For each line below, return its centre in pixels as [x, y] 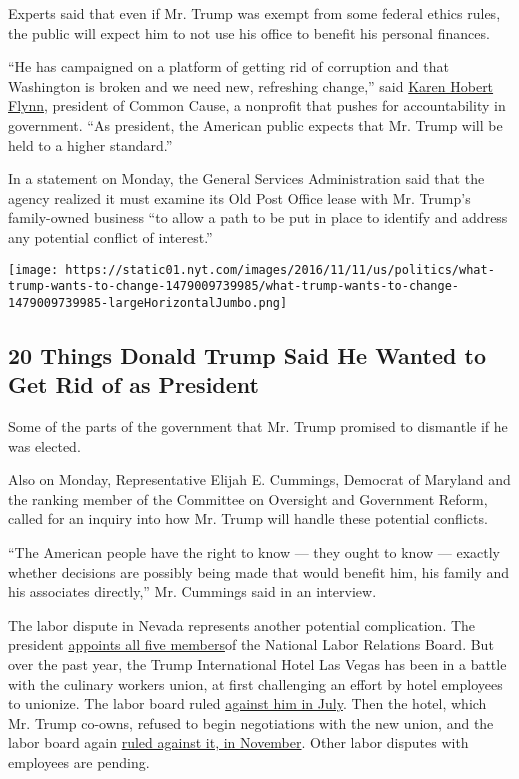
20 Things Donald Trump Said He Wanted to [247, 354]
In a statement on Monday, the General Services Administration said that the [246, 178]
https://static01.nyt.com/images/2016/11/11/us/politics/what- [280, 269]
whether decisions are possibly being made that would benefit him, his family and [258, 571]
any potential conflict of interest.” [110, 236]
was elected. [44, 445]
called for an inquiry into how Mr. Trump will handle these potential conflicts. [248, 518]
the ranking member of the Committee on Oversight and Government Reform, [248, 498]
